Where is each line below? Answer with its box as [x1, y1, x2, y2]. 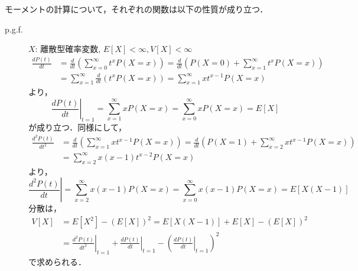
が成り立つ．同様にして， [28, 120, 126, 133]
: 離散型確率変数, [35, 43, 101, 55]
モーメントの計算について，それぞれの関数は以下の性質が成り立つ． [5, 3, 268, 15]
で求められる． [28, 255, 86, 267]
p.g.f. [5, 22, 23, 35]
